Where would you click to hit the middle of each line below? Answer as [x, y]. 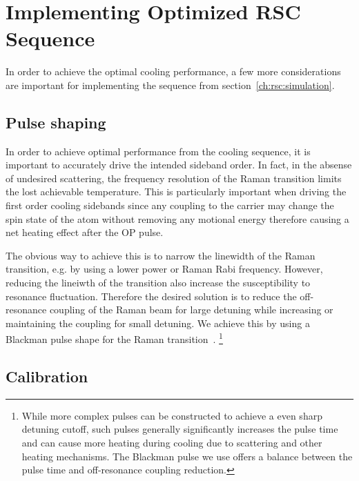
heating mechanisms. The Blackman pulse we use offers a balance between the [187, 456]
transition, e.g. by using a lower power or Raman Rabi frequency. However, [164, 269]
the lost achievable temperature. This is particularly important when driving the [176, 192]
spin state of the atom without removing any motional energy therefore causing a [177, 218]
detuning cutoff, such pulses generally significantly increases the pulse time [180, 429]
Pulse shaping [56, 122]
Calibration [47, 376]
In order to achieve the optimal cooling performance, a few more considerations [173, 71]
